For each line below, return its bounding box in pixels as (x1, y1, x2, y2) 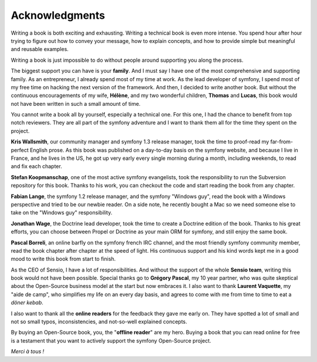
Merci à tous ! (11, 348, 45, 355)
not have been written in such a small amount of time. (11, 100, 141, 107)
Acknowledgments (11, 9, 106, 22)
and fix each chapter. (11, 163, 62, 170)
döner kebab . (11, 299, 43, 306)
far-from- (270, 138, 294, 145)
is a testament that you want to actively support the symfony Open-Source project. (11, 337, 211, 344)
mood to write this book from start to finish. (11, 256, 116, 263)
